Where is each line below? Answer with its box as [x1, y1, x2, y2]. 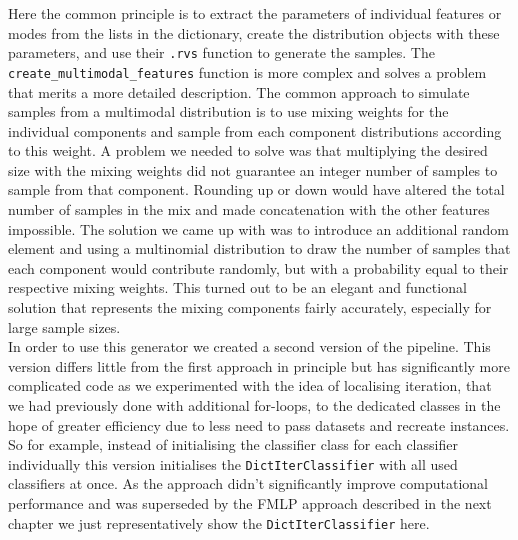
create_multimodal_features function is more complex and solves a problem [8, 61, 487, 82]
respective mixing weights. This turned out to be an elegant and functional [8, 277, 467, 298]
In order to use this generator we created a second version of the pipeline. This [8, 336, 491, 357]
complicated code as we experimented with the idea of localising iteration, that [8, 375, 492, 396]
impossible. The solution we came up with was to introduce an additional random [8, 218, 509, 239]
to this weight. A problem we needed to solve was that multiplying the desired [8, 140, 488, 161]
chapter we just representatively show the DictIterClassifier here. [8, 512, 430, 533]
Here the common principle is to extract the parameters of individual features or [8, 3, 502, 23]
